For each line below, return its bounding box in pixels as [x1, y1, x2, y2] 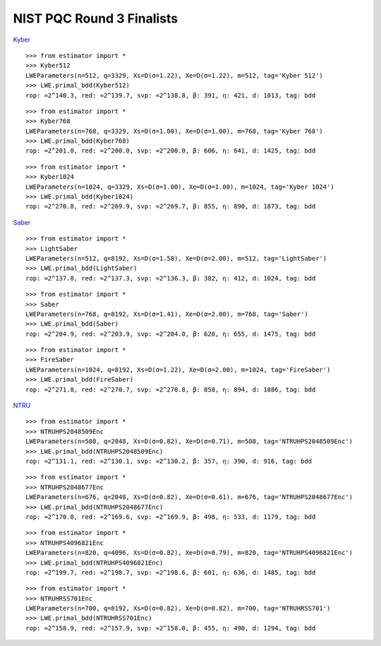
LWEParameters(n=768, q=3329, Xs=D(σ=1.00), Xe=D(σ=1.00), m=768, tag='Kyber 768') [25, 127, 324, 135]
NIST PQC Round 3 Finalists [13, 11, 179, 26]
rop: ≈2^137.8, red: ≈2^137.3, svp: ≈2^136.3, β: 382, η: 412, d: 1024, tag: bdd [25, 274, 316, 282]
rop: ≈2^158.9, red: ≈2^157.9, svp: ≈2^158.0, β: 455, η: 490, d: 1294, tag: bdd [25, 624, 316, 632]
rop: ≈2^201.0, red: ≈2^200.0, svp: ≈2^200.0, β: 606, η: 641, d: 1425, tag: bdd [25, 147, 316, 155]
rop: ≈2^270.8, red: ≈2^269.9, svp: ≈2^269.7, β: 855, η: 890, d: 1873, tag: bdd [25, 202, 316, 211]
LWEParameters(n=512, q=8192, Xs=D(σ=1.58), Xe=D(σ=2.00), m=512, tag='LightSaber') [25, 254, 327, 262]
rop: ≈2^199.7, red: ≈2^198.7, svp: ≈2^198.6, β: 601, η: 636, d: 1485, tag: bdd [25, 568, 316, 576]
